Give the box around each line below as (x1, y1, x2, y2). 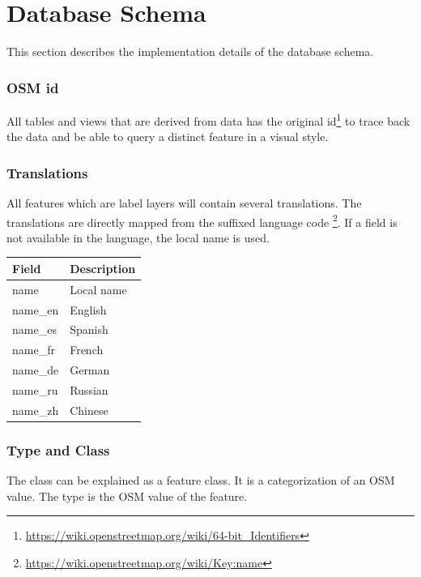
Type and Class (6, 439, 110, 459)
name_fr (12, 341, 55, 358)
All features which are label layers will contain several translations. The (6, 194, 362, 211)
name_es (12, 321, 57, 338)
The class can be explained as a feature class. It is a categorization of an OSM (6, 472, 395, 489)
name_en (12, 301, 59, 318)
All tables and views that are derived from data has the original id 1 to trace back (6, 109, 410, 129)
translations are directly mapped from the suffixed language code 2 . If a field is (6, 211, 398, 230)
